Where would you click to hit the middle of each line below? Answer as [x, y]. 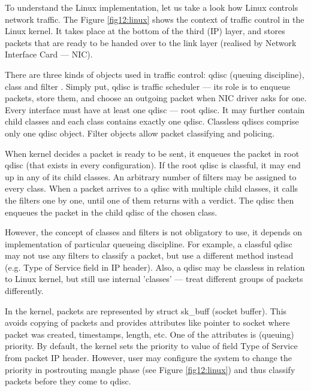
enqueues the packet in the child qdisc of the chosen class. [111, 212]
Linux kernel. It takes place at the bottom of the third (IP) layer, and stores [145, 31]
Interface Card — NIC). [49, 54]
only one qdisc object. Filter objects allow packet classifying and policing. [140, 133]
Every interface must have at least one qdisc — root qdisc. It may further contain [155, 109]
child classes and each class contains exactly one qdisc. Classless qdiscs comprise [152, 121]
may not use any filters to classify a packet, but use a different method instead [149, 255]
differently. [24, 291]
